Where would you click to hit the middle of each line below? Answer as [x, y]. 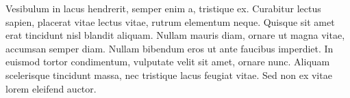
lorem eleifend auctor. [51, 88]
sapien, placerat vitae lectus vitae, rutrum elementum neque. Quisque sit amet [170, 21]
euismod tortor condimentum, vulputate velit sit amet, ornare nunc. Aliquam [168, 62]
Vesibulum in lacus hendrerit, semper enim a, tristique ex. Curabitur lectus [163, 8]
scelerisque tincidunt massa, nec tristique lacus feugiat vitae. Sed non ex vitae [169, 75]
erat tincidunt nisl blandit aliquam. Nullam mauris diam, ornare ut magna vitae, [175, 35]
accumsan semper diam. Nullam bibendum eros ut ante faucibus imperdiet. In [170, 48]
